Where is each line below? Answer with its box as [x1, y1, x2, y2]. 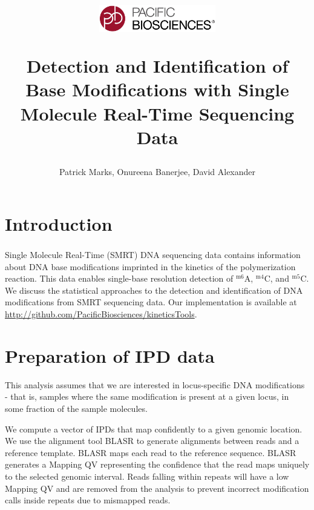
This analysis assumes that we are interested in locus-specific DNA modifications [5, 378, 305, 391]
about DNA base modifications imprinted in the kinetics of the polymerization [5, 260, 296, 273]
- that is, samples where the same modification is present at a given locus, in [5, 390, 289, 403]
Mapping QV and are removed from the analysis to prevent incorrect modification [5, 482, 309, 494]
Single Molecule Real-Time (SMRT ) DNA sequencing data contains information [5, 248, 301, 261]
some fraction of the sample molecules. [5, 402, 148, 414]
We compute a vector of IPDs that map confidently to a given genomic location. [5, 422, 303, 435]
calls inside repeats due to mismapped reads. [5, 494, 171, 506]
